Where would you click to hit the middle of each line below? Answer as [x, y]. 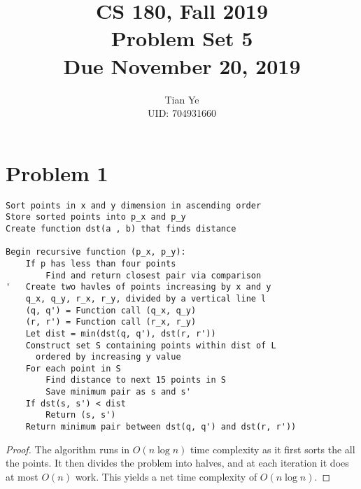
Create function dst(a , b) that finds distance [121, 228]
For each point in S [73, 368]
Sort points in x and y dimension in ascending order [134, 205]
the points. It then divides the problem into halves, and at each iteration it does [177, 463]
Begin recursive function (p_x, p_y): [96, 252]
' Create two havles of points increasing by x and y [139, 287]
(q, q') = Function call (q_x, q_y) [111, 310]
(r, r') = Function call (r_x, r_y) [111, 322]
